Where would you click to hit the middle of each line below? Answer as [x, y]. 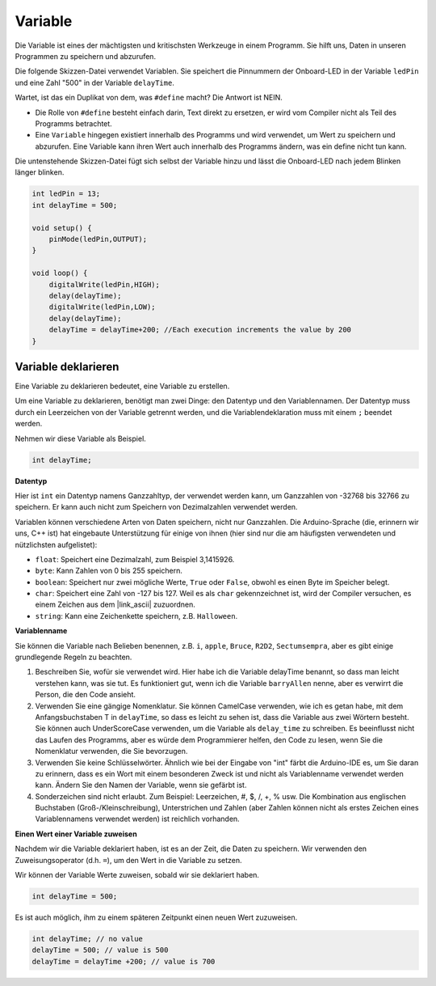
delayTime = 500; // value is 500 [100, 950]
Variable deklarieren [67, 367]
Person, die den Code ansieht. [86, 695]
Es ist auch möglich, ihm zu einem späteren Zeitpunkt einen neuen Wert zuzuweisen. [156, 917]
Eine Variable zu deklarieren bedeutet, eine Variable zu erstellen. [122, 386]
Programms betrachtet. [73, 123]
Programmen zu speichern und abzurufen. [86, 56]
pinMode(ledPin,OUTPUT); [98, 239]
